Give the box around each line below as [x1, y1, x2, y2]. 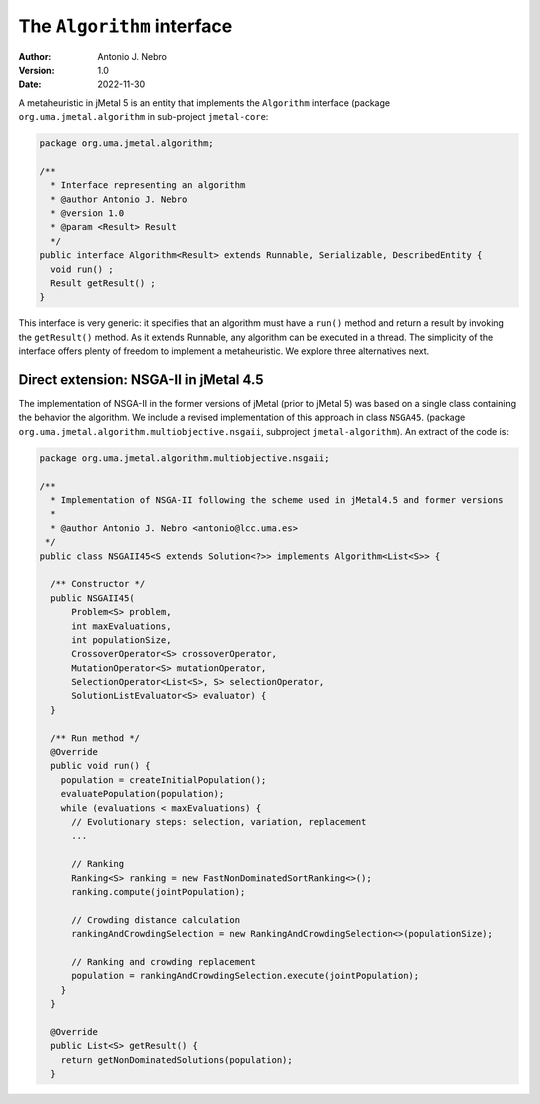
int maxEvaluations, [71, 620, 172, 632]
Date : [18, 78, 42, 90]
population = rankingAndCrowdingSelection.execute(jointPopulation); [71, 970, 420, 982]
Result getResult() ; [50, 278, 157, 289]
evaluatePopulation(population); [60, 788, 225, 800]
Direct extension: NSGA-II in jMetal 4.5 [18, 371, 264, 388]
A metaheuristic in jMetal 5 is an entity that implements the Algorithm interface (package [18, 96, 390, 109]
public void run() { [50, 760, 151, 772]
